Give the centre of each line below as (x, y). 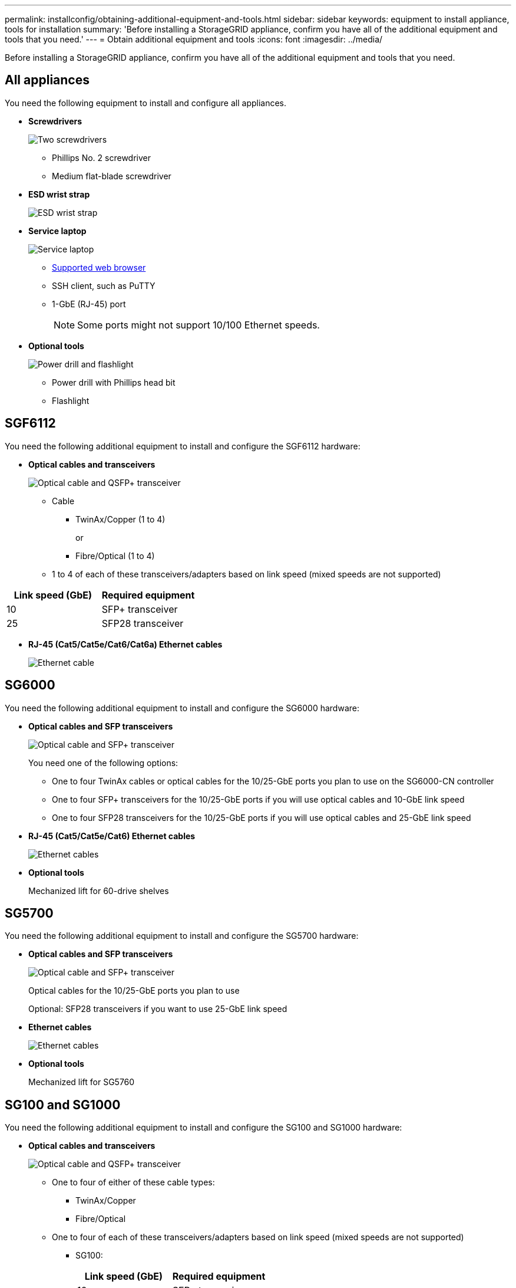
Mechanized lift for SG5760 (82, 1082)
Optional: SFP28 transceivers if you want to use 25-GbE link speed (158, 1009)
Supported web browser (99, 267)
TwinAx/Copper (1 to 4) (120, 519)
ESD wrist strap (59, 194)
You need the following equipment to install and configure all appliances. (146, 103)
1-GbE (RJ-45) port (89, 304)
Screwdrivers (55, 121)
